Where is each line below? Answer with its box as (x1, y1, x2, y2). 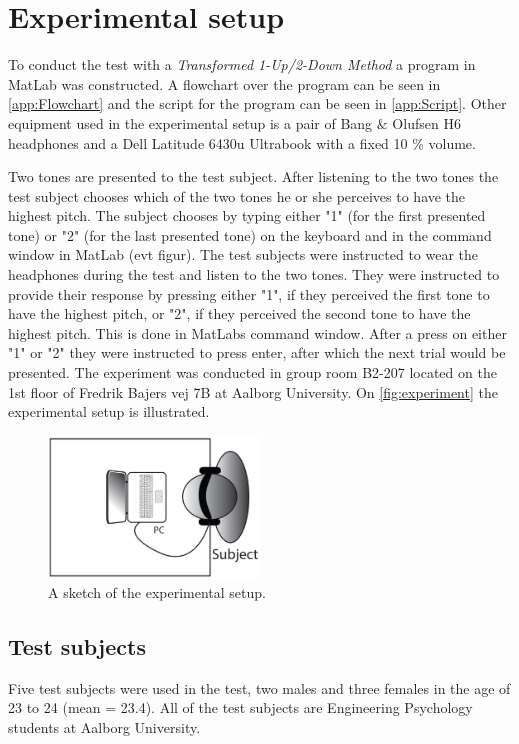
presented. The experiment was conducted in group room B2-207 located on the (8, 362, 497, 383)
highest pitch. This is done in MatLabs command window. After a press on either (8, 322, 507, 343)
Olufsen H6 (392, 112, 461, 133)
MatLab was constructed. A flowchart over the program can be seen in (8, 73, 441, 94)
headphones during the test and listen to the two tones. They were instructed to (8, 264, 500, 285)
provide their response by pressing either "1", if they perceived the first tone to (8, 283, 490, 304)
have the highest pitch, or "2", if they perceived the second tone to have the (8, 303, 471, 324)
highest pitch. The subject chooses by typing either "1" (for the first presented (8, 205, 486, 226)
